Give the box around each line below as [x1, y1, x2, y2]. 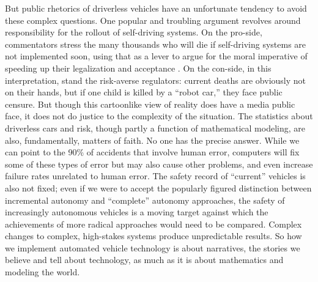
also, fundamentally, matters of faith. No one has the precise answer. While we [5, 133, 300, 146]
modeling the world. [5, 265, 80, 278]
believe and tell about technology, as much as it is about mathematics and [5, 253, 284, 266]
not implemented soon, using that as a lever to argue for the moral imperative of [5, 50, 308, 62]
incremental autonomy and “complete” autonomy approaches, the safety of [5, 193, 285, 206]
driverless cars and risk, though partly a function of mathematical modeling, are [5, 121, 305, 134]
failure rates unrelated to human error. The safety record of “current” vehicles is [5, 169, 306, 182]
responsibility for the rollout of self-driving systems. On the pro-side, [5, 26, 262, 39]
